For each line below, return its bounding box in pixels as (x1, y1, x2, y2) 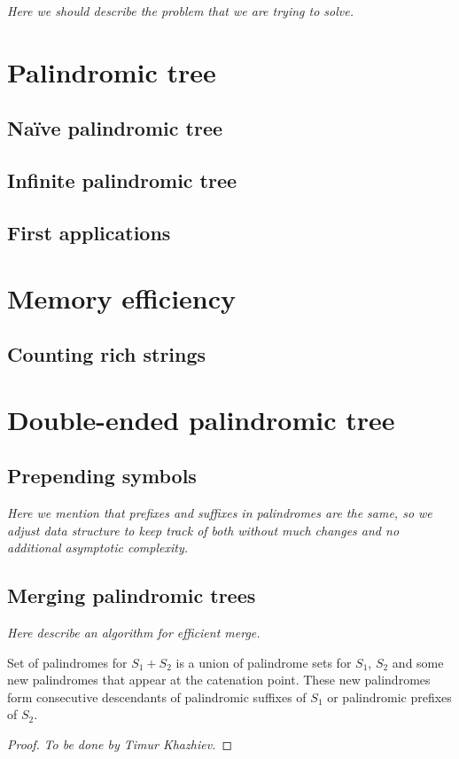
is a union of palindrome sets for (175, 653, 352, 671)
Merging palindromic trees (7, 582, 256, 609)
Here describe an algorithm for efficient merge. (7, 623, 261, 642)
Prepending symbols (7, 462, 197, 489)
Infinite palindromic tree (7, 167, 237, 194)
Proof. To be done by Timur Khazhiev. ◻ (7, 735, 233, 753)
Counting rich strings (7, 340, 206, 368)
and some (392, 653, 444, 671)
